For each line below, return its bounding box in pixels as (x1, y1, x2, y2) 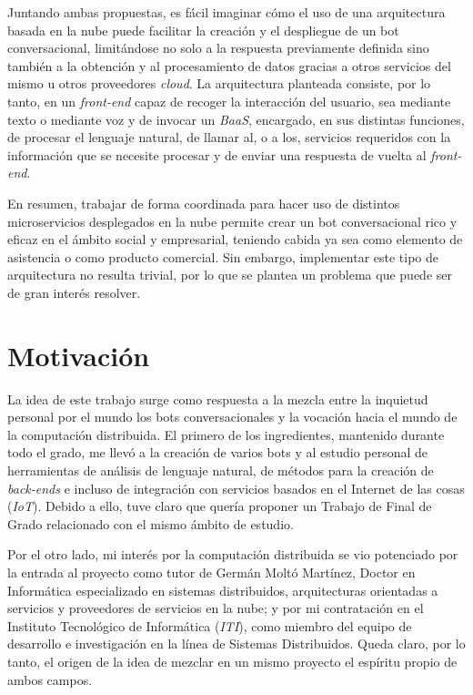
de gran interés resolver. (7, 282, 141, 302)
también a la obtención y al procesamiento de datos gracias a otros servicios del (7, 56, 451, 75)
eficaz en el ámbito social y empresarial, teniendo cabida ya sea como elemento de (7, 230, 463, 249)
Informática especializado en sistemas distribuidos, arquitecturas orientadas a (7, 580, 438, 599)
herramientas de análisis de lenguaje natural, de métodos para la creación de (7, 461, 434, 479)
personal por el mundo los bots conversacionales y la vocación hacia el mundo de (7, 407, 458, 426)
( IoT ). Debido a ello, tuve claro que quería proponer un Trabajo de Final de (7, 496, 432, 516)
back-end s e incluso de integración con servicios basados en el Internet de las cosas (7, 478, 465, 497)
